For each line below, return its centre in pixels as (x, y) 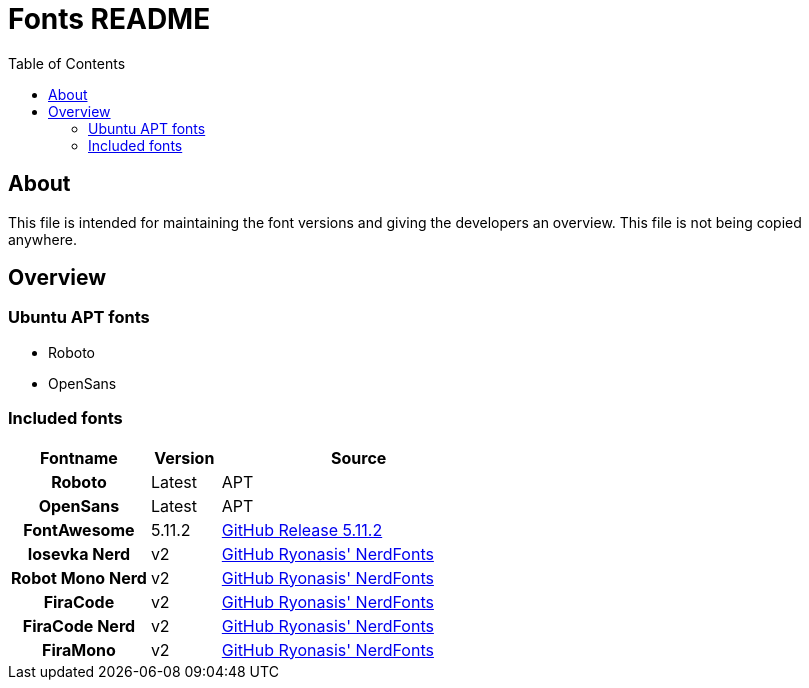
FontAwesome (79, 529)
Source (359, 457)
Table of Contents (67, 63)
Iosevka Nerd (79, 553)
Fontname (78, 457)
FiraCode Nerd (79, 625)
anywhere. (42, 239)
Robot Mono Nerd (79, 577)
